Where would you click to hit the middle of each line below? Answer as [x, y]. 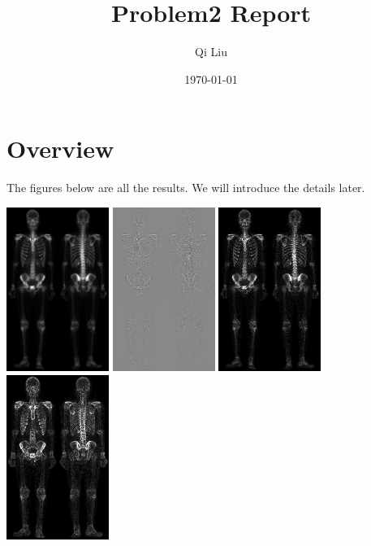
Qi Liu [211, 52]
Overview [60, 149]
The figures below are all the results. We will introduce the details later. [186, 188]
